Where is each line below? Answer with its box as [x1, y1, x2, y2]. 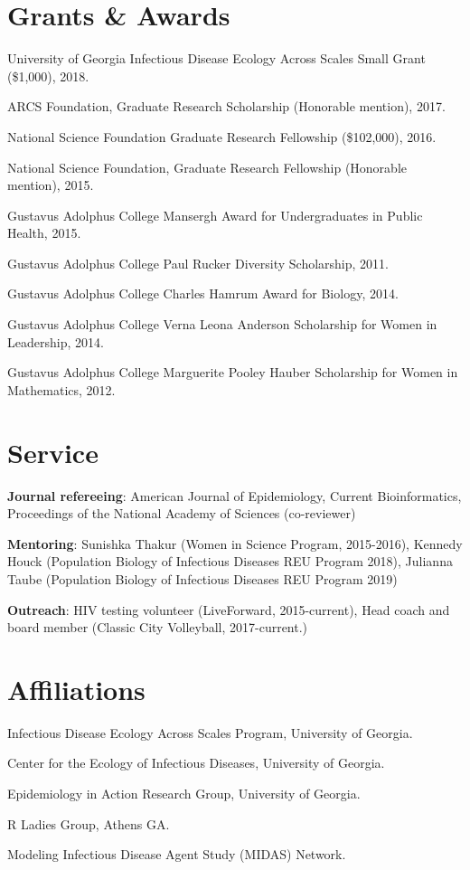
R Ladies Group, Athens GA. [7, 814, 170, 833]
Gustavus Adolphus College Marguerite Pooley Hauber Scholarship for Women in [7, 363, 458, 382]
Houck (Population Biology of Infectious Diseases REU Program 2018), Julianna [7, 552, 453, 571]
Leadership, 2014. [7, 332, 104, 351]
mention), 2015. [7, 175, 94, 194]
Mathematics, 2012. [7, 380, 116, 399]
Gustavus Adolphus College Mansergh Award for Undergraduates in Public [7, 205, 423, 224]
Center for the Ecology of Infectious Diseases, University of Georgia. [7, 753, 385, 772]
